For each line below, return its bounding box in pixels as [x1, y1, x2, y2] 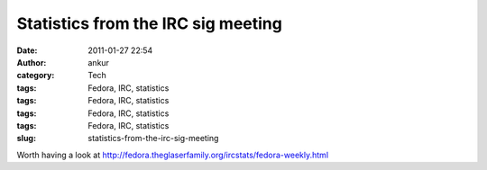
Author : [16, 57, 47, 67]
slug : [16, 133, 36, 144]
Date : [16, 45, 38, 56]
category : [16, 70, 55, 81]
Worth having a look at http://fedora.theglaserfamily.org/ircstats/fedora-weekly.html [16, 149, 329, 160]
